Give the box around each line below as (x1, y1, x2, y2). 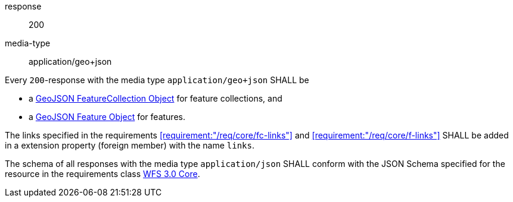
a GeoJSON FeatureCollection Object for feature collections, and (29, 93, 282, 103)
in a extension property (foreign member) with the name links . (5, 140, 255, 150)
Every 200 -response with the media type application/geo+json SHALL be (5, 75, 309, 85)
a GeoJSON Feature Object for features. (29, 112, 185, 122)
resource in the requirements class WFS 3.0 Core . (5, 169, 200, 179)
